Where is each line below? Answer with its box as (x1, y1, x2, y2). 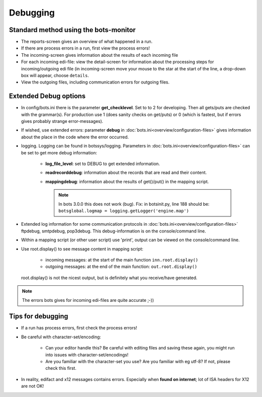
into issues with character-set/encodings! (45, 352, 129, 358)
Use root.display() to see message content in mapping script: (21, 246, 144, 252)
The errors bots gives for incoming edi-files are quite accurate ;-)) (22, 297, 154, 303)
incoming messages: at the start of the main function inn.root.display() (45, 257, 198, 263)
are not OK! (21, 383, 44, 389)
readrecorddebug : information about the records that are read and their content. (45, 170, 207, 176)
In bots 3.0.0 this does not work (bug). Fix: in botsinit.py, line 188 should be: (58, 201, 210, 207)
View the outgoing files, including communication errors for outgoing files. (21, 79, 170, 85)
